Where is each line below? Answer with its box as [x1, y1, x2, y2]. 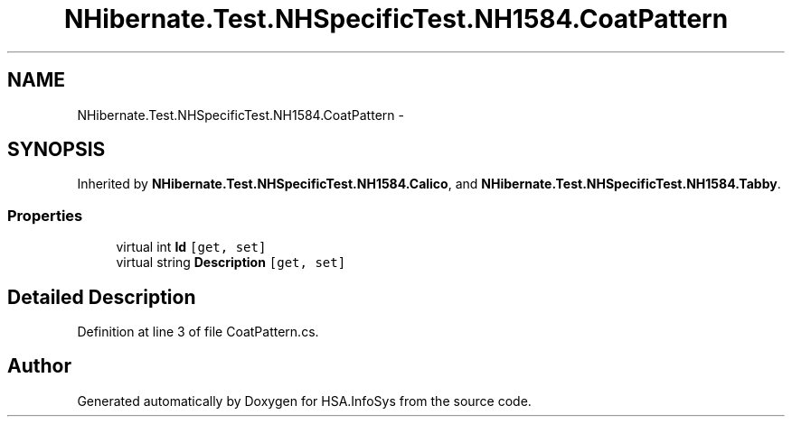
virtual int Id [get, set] [116, 239, 267, 255]
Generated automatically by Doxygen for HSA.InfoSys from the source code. [77, 392, 532, 409]
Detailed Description [7, 285, 196, 309]
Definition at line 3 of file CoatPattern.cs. [77, 324, 319, 340]
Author [7, 355, 71, 378]
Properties [7, 206, 83, 225]
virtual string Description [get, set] [116, 254, 346, 271]
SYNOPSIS [7, 138, 106, 161]
